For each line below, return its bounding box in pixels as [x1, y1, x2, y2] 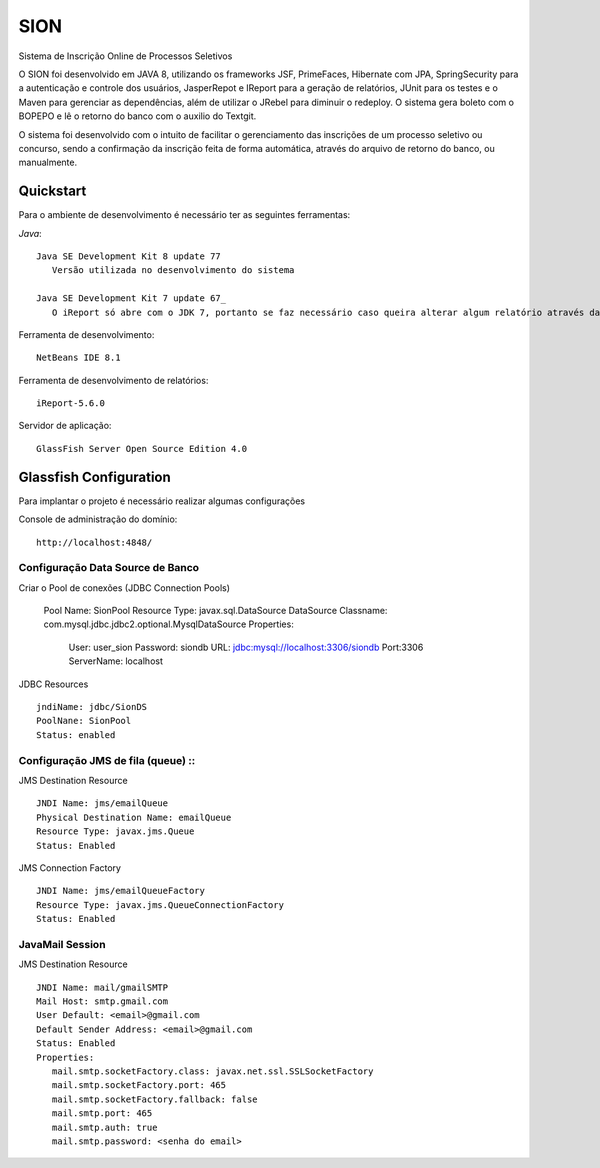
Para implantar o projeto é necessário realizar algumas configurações [18, 495, 305, 507]
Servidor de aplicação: [18, 420, 112, 432]
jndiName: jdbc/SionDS [36, 701, 148, 713]
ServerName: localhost [68, 655, 164, 667]
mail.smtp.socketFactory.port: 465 [51, 1080, 227, 1091]
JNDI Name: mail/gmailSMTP [36, 981, 169, 993]
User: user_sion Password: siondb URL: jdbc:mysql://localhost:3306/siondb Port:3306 [68, 641, 424, 653]
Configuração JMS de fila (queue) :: [18, 753, 196, 767]
